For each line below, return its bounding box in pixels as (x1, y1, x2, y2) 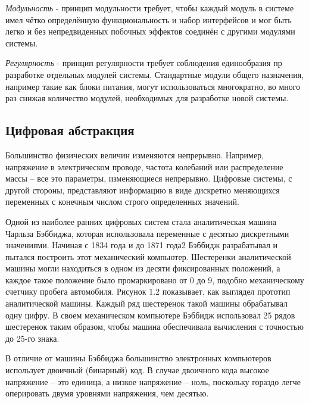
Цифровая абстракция (5, 121, 135, 139)
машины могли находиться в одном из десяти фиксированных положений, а (5, 262, 280, 274)
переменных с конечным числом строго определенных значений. (5, 195, 239, 208)
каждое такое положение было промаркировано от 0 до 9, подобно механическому (5, 273, 304, 286)
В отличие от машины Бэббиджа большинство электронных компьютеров (5, 352, 271, 364)
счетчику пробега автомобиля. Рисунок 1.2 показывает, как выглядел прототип (5, 285, 291, 298)
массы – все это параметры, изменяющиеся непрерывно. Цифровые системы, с (5, 172, 292, 185)
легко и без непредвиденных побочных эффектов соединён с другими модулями (5, 25, 295, 38)
